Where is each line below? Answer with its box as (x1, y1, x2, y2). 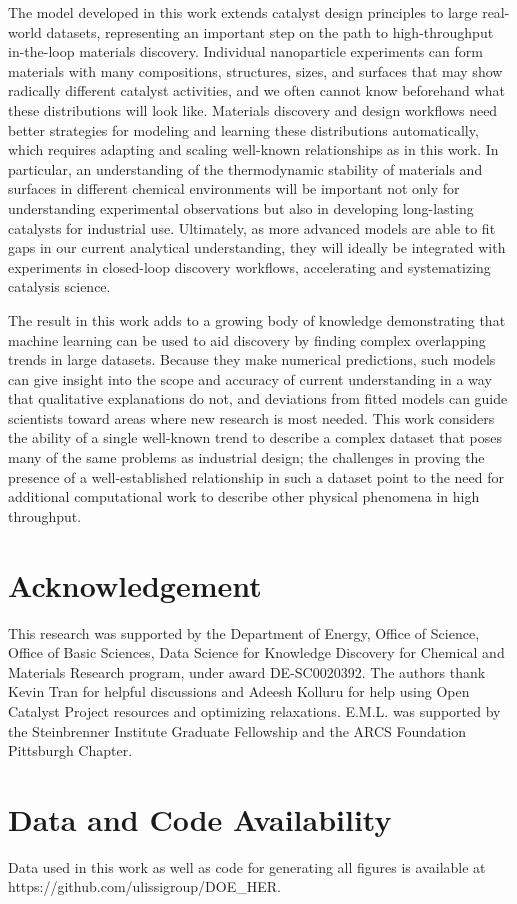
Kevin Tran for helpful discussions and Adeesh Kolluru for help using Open (8, 681, 470, 702)
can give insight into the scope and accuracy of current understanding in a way (8, 368, 492, 389)
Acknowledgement (8, 564, 262, 605)
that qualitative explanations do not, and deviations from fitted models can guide (8, 388, 508, 409)
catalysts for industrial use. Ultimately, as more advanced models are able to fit (8, 217, 496, 238)
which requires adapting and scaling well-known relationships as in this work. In (8, 139, 499, 160)
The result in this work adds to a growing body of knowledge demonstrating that (8, 309, 506, 330)
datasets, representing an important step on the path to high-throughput (46, 21, 494, 42)
